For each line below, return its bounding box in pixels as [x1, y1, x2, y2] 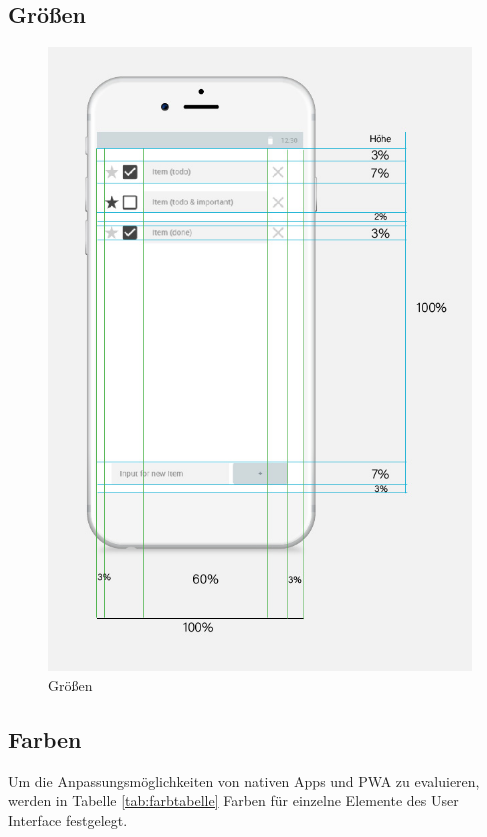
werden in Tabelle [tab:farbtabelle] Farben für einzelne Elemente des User [8, 790, 459, 811]
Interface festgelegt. [8, 809, 128, 830]
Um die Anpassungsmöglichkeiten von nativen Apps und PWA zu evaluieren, [8, 770, 480, 791]
